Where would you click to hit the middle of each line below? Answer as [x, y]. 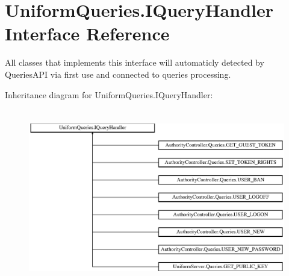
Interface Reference [87, 33]
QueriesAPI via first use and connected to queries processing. [118, 74]
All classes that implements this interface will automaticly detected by [135, 62]
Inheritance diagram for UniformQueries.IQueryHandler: [109, 94]
